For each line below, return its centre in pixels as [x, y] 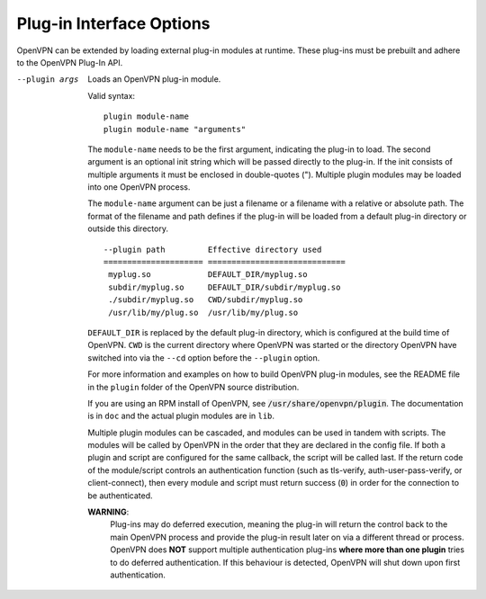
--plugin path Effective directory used [213, 249]
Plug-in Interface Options [113, 23]
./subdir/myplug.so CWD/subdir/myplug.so [206, 300]
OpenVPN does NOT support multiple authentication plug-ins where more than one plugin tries [288, 550]
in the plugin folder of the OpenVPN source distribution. [193, 387]
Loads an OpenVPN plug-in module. [154, 79]
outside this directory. [128, 228]
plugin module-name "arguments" [175, 129]
